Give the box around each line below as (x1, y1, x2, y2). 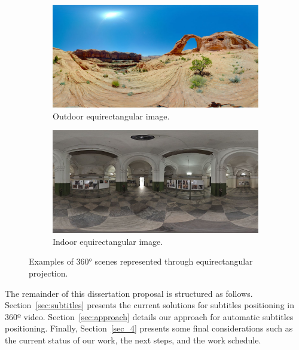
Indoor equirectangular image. (53, 235, 163, 247)
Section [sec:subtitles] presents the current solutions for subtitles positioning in (5, 299, 294, 311)
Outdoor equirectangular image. (53, 109, 170, 122)
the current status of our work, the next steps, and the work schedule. (5, 333, 261, 346)
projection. (29, 266, 68, 279)
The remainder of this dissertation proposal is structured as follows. (5, 287, 253, 299)
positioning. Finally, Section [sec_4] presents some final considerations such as (5, 322, 293, 334)
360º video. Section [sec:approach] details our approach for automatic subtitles (5, 310, 294, 323)
